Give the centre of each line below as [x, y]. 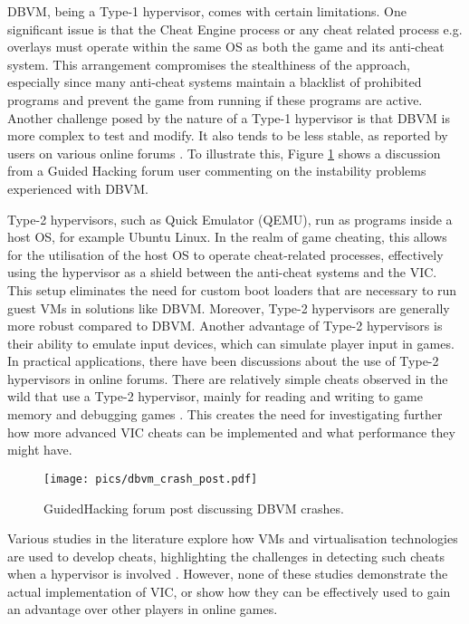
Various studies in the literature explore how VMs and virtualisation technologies [233, 538]
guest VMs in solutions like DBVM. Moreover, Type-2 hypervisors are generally [229, 307]
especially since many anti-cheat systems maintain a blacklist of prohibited [215, 82]
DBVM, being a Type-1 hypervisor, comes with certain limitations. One [207, 11]
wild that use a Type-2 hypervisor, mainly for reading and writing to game [215, 396]
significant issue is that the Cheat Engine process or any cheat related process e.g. [235, 29]
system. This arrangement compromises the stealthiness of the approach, [209, 64]
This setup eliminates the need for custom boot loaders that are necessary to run [232, 289]
